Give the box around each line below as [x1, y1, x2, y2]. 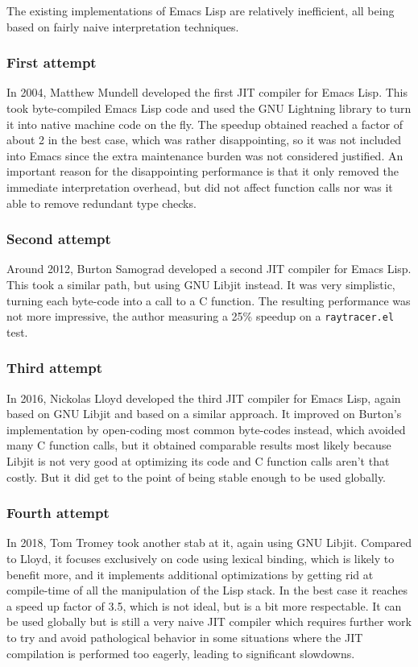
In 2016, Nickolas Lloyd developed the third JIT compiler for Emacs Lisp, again [6, 389, 401, 406]
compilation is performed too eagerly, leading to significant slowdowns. [6, 644, 355, 661]
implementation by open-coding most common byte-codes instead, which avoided [6, 420, 406, 437]
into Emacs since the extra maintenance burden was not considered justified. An [6, 147, 404, 164]
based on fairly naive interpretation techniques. [6, 18, 239, 35]
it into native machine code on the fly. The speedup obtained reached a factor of [6, 115, 404, 132]
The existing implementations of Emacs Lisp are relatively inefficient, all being [6, 2, 395, 19]
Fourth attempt [6, 503, 110, 523]
